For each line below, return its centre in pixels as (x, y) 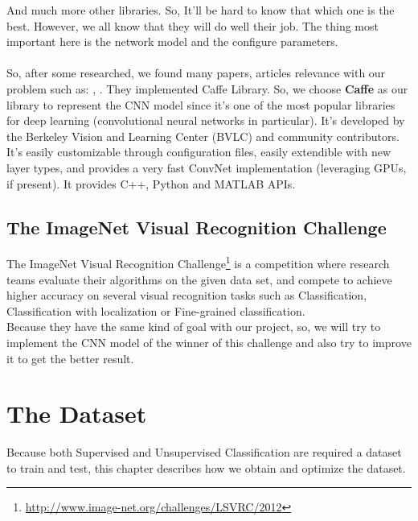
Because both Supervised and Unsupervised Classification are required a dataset (204, 452)
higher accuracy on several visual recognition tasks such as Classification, (186, 295)
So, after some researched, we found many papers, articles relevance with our (196, 73)
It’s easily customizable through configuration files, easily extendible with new (199, 152)
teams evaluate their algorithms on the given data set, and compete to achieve (199, 279)
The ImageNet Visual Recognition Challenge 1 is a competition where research (198, 262)
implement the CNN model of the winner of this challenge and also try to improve (209, 342)
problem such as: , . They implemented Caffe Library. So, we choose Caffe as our (207, 88)
